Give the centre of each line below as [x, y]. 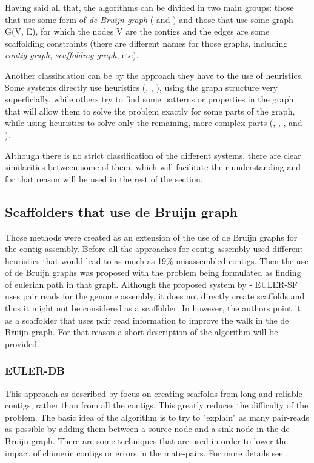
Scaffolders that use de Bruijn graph [122, 211]
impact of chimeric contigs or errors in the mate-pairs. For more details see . [147, 452]
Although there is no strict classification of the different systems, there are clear [153, 155]
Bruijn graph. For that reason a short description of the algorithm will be [142, 332]
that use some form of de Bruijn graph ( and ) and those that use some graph [149, 19]
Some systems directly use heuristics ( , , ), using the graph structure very [142, 87]
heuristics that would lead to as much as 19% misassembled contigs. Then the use [157, 260]
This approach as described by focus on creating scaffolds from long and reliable [154, 393]
